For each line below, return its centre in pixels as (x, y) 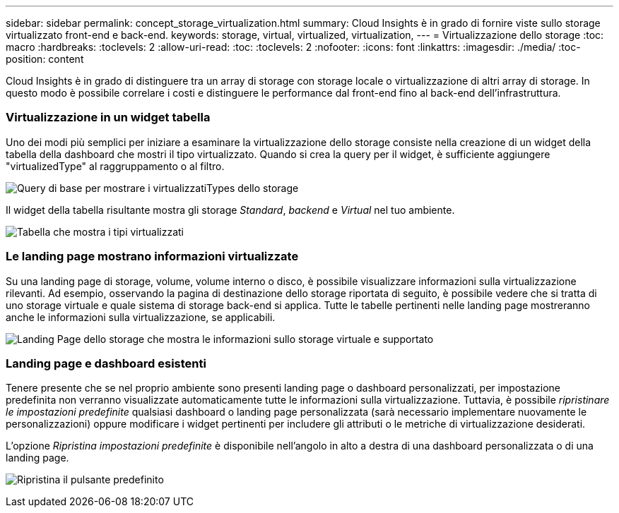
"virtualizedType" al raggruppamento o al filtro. (115, 166)
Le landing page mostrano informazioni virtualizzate (152, 256)
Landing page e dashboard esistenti (106, 363)
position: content (45, 59)
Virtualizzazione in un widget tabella (108, 117)
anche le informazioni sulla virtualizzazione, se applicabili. (141, 317)
